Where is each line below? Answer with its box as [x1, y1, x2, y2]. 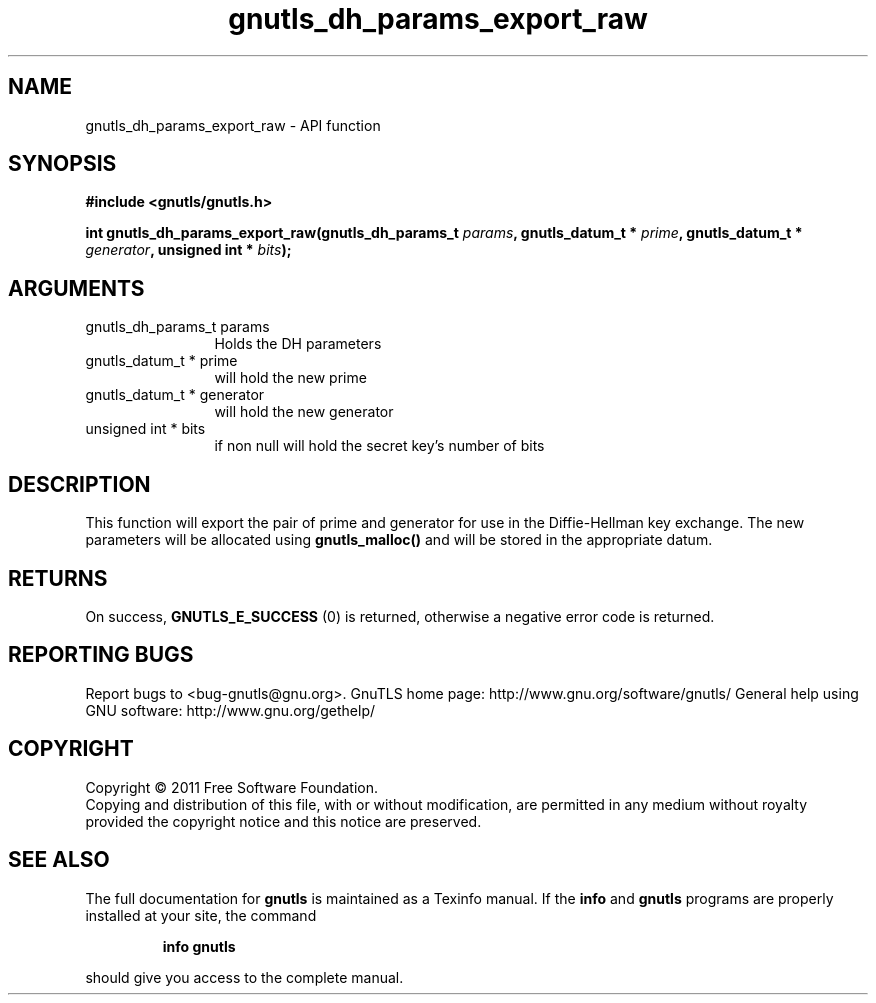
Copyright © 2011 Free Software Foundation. [85, 778, 379, 796]
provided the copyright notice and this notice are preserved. [85, 812, 482, 830]
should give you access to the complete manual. [85, 968, 404, 986]
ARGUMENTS [8, 275, 145, 301]
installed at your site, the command [85, 906, 317, 924]
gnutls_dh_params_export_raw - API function [85, 116, 381, 134]
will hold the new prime [214, 369, 367, 387]
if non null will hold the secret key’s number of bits [214, 437, 545, 455]
